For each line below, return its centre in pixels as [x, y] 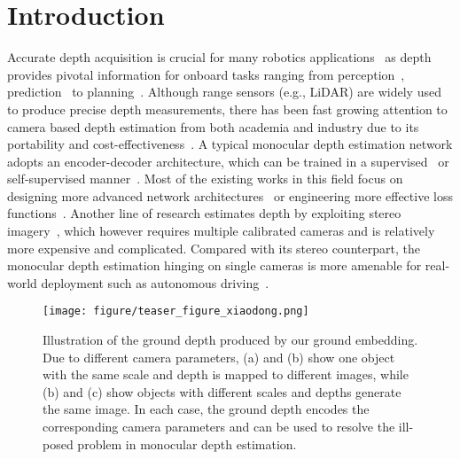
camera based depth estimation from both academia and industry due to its [213, 126]
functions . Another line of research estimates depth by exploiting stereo [204, 213]
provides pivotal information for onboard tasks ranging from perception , [206, 74]
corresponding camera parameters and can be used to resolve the [219, 427]
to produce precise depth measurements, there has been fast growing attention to [227, 109]
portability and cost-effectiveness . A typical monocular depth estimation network [230, 144]
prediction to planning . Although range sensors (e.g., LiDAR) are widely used [224, 92]
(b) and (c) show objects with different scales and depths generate [222, 391]
